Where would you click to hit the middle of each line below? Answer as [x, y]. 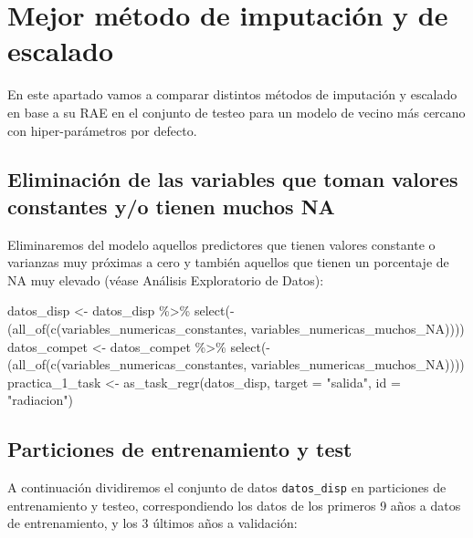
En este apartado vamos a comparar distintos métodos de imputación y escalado [232, 94]
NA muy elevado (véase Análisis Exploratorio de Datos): [166, 279]
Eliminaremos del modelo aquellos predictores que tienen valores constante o [221, 244]
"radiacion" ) [40, 400]
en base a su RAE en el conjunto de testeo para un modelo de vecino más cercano [236, 112]
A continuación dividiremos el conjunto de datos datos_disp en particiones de [227, 487]
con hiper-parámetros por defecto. [102, 130]
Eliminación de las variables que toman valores [233, 179]
